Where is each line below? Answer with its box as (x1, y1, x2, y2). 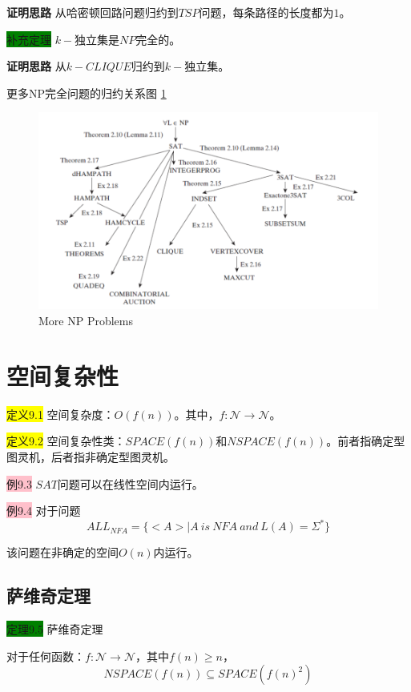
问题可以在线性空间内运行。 (57, 475, 203, 492)
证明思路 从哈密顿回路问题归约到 (6, 4, 179, 20)
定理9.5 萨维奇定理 (6, 621, 103, 638)
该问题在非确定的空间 (6, 544, 119, 561)
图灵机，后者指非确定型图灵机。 (6, 448, 175, 465)
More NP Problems (38, 312, 133, 329)
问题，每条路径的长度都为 (199, 4, 334, 20)
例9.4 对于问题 (6, 502, 81, 519)
